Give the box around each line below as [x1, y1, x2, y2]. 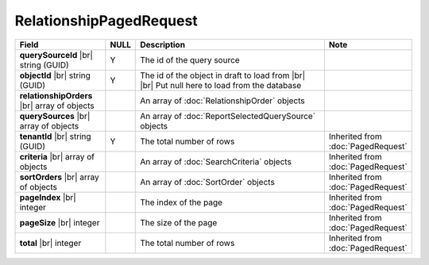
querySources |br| [19, 110, 91, 121]
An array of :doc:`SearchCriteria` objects [140, 156, 292, 167]
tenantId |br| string [19, 131, 91, 142]
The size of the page [140, 217, 218, 228]
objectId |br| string [19, 70, 91, 81]
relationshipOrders [19, 90, 93, 101]
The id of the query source [140, 54, 240, 65]
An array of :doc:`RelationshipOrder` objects [140, 95, 305, 106]
